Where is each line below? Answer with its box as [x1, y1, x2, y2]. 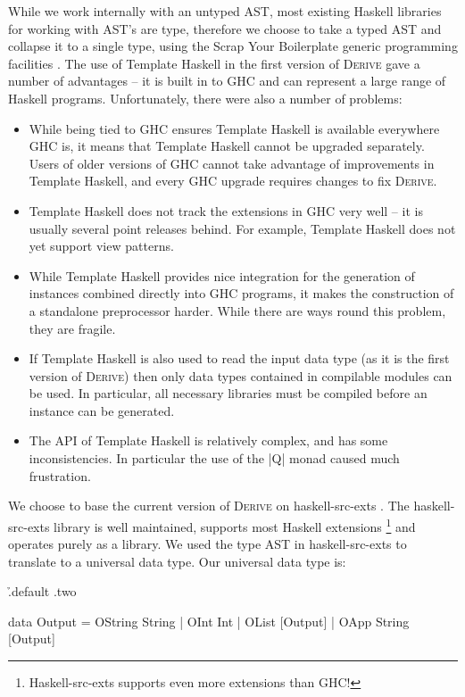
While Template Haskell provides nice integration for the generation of [29, 266, 415, 285]
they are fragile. [29, 319, 116, 337]
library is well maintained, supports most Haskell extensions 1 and [54, 514, 416, 535]
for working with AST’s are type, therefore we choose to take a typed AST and [8, 19, 442, 37]
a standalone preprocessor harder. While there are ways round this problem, [29, 301, 446, 319]
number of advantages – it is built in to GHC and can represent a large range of [8, 71, 446, 90]
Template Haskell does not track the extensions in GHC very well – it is [29, 201, 423, 220]
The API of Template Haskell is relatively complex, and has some [29, 431, 388, 450]
